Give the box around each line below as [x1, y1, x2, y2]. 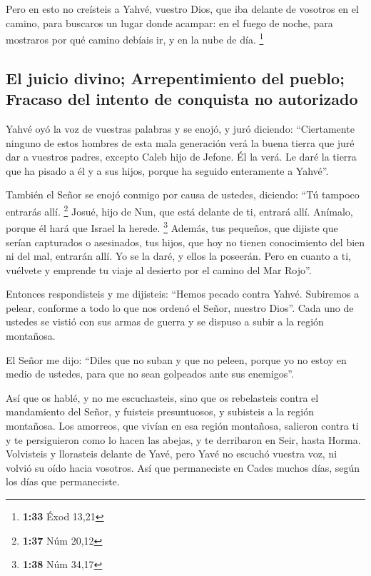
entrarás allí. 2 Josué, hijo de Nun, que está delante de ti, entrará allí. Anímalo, [6, 202, 353, 218]
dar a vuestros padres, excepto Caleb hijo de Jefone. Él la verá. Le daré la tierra [6, 149, 357, 164]
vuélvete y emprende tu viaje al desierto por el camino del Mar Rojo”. [6, 262, 312, 277]
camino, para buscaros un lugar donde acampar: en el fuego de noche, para [6, 15, 333, 30]
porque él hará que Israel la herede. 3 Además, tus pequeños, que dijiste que [6, 218, 338, 235]
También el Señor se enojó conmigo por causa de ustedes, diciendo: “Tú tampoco [6, 187, 360, 202]
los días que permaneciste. [6, 474, 120, 489]
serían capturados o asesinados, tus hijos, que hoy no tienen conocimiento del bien [6, 234, 365, 249]
